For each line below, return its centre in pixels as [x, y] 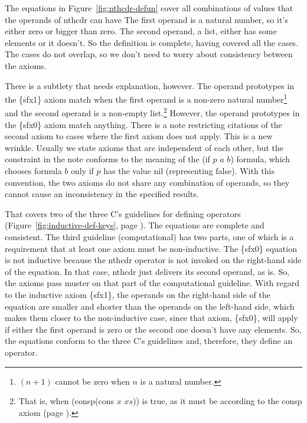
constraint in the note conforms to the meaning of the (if [107, 159]
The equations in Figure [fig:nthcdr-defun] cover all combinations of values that [149, 8]
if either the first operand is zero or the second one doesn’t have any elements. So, [153, 329]
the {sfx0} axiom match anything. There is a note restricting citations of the [143, 124]
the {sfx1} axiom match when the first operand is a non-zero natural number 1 [146, 98]
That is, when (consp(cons [66, 401]
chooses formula [33, 171]
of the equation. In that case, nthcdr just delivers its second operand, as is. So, [147, 271]
